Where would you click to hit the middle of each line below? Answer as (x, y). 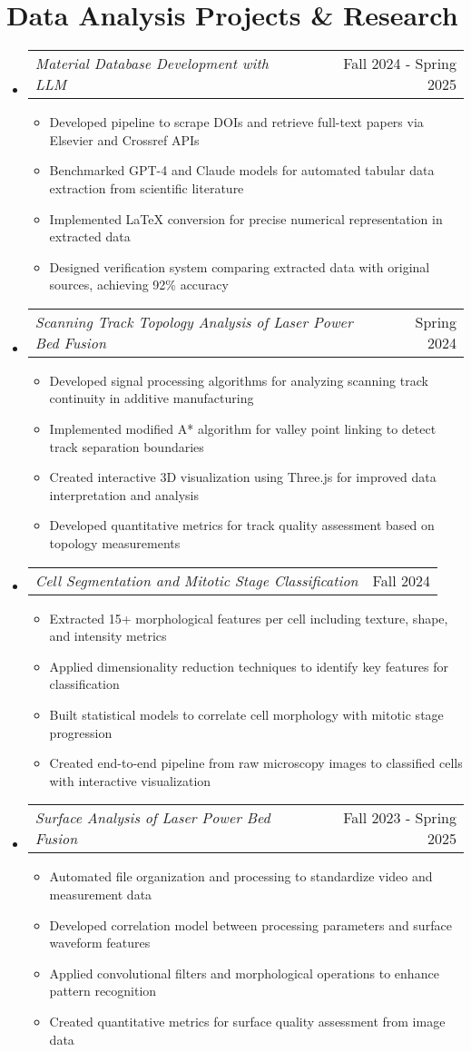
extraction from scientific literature (147, 187)
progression (81, 732)
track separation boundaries (127, 446)
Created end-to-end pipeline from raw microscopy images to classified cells (256, 763)
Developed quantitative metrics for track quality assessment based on (242, 525)
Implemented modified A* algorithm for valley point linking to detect (243, 429)
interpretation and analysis (124, 494)
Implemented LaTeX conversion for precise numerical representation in (246, 218)
